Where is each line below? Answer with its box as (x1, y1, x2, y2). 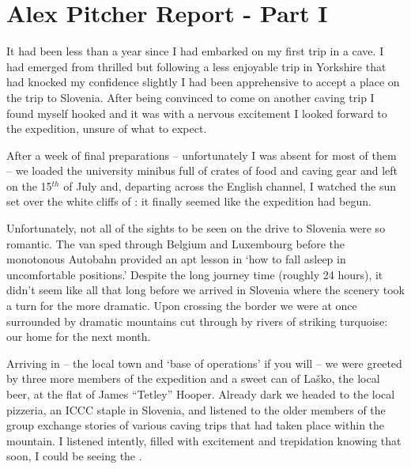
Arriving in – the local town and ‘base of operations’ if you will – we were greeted (6, 354, 402, 371)
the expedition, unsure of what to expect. (6, 120, 207, 137)
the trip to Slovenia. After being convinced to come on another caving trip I (6, 89, 375, 105)
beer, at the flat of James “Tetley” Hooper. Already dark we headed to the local (6, 386, 395, 402)
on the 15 (6, 177, 52, 194)
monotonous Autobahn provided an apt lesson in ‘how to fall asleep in (6, 251, 346, 267)
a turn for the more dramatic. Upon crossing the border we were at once (6, 297, 357, 314)
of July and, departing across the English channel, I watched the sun (63, 177, 397, 194)
